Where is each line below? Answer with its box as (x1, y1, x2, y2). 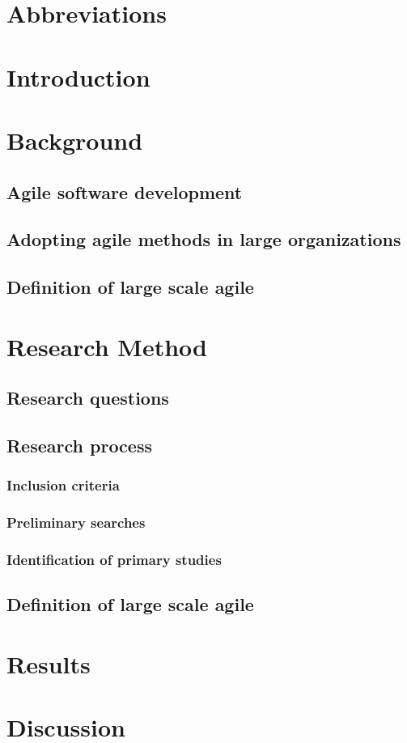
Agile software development (6, 179, 243, 204)
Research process (6, 433, 152, 458)
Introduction (6, 60, 151, 93)
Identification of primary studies (6, 550, 222, 570)
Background (6, 123, 143, 156)
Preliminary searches (6, 512, 146, 533)
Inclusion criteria (6, 475, 120, 495)
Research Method (6, 329, 207, 363)
